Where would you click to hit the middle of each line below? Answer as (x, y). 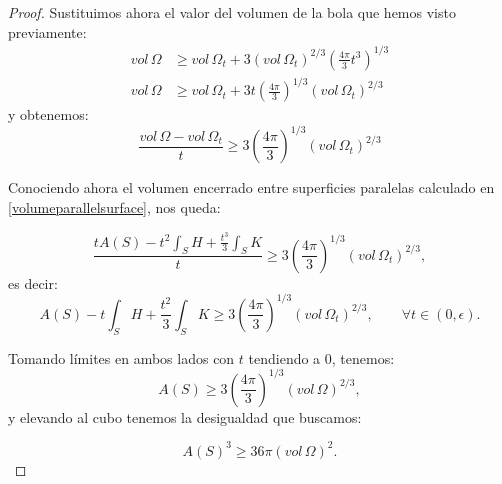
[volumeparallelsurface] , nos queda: (114, 206)
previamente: (47, 31)
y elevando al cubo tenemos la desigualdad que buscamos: (185, 416)
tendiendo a (284, 357)
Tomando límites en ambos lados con (121, 357)
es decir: (33, 282)
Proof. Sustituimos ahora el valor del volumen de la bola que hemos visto (232, 12)
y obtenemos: (48, 114)
